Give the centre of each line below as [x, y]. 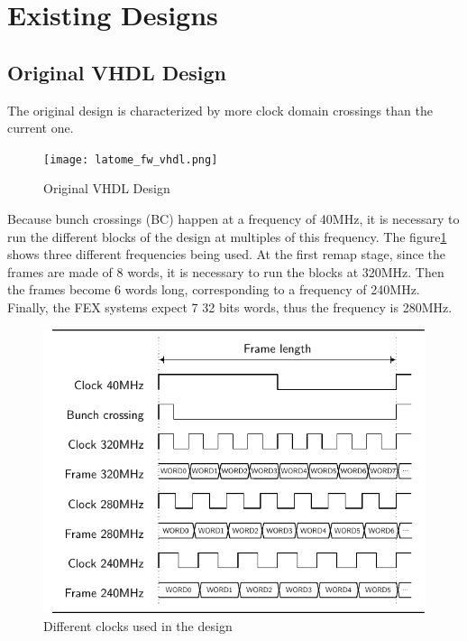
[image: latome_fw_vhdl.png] [131, 159]
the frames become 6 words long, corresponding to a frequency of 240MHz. [214, 289]
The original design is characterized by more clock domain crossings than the [220, 110]
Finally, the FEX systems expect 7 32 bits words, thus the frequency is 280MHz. [230, 307]
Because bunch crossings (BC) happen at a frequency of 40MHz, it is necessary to [233, 219]
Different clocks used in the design [138, 625]
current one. [41, 128]
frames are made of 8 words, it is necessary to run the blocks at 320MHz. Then [226, 271]
